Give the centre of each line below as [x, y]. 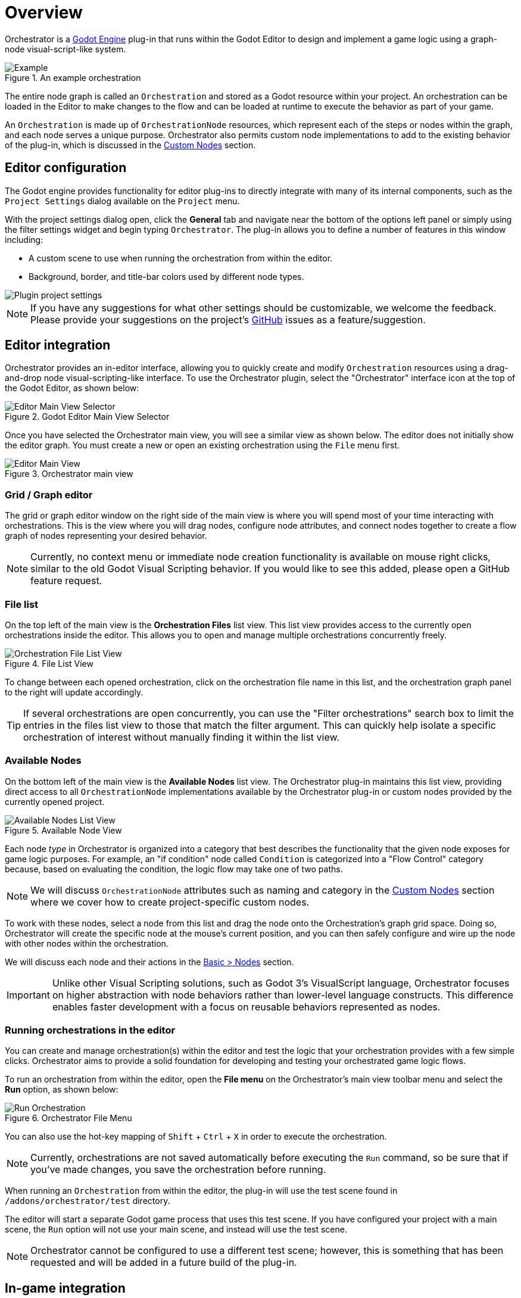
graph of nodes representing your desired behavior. [106, 536]
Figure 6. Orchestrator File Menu [68, 1118]
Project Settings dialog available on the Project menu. [122, 201]
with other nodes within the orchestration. [87, 943]
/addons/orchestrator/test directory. [88, 1201]
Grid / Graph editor [49, 494]
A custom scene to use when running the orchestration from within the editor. [181, 258]
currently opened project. [55, 801]
